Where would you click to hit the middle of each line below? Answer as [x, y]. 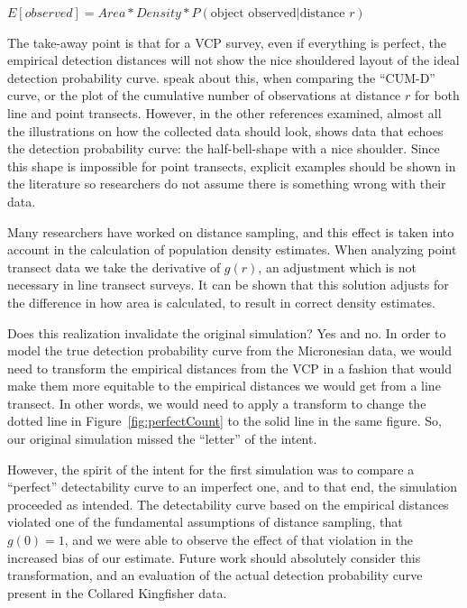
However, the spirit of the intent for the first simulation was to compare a [211, 469]
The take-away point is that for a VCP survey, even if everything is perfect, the [227, 42]
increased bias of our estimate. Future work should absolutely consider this [214, 557]
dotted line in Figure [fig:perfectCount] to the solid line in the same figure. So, [224, 421]
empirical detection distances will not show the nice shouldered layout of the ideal [233, 60]
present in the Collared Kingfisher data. [117, 592]
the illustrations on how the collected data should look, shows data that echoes [225, 130]
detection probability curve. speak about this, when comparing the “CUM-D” [221, 77]
